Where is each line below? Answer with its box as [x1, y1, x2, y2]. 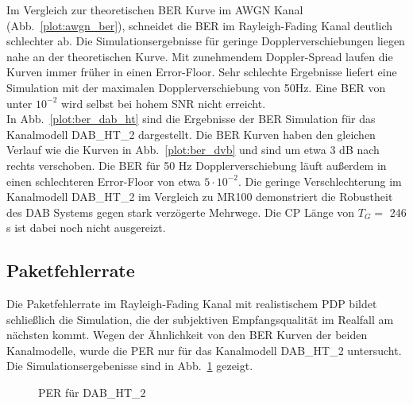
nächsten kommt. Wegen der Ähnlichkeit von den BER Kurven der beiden [6, 326, 368, 343]
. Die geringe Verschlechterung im [238, 172, 402, 189]
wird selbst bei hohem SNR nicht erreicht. [60, 94, 266, 111]
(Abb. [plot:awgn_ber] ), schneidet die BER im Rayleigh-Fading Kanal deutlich [6, 17, 393, 33]
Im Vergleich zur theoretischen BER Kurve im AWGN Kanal [6, 2, 303, 17]
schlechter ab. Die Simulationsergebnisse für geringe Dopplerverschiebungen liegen [6, 33, 405, 49]
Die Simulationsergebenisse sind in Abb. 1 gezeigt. [6, 357, 253, 374]
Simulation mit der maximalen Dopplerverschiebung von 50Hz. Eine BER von [6, 79, 386, 95]
